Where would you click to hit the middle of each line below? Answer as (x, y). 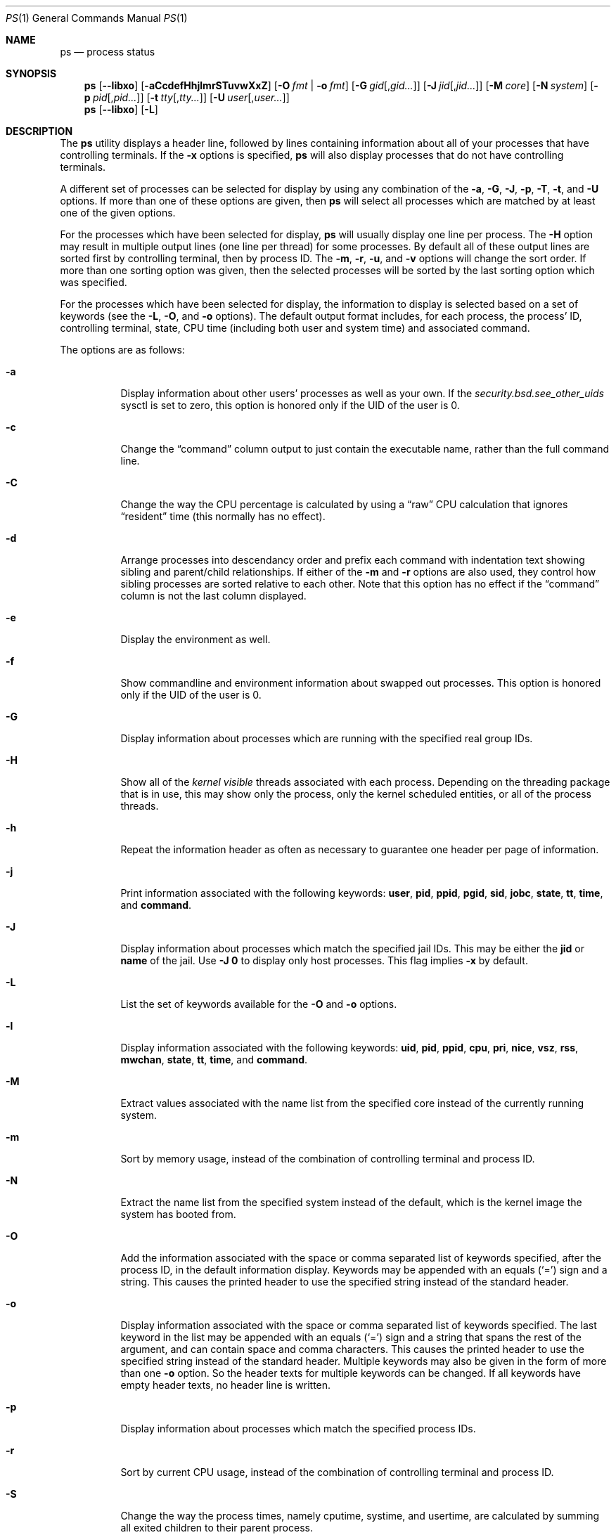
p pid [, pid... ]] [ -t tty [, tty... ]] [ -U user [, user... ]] (187, 97)
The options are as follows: (122, 350)
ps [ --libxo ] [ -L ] (121, 109)
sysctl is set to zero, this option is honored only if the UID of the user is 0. (290, 405)
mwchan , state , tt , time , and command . (214, 1060)
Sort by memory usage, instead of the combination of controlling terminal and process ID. (328, 1159)
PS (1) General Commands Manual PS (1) (97, 18)
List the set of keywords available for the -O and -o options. (259, 1004)
